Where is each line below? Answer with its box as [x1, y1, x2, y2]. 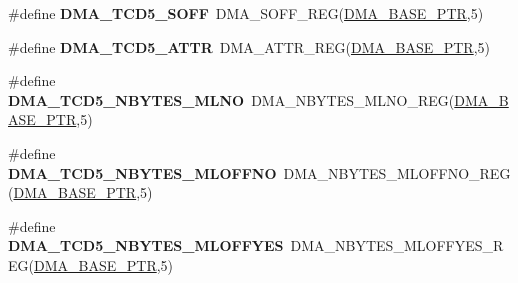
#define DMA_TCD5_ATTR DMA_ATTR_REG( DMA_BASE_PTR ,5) [8, 36, 491, 57]
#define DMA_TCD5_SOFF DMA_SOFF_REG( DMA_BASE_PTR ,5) [8, 3, 484, 23]
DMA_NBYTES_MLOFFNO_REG [283, 162, 511, 183]
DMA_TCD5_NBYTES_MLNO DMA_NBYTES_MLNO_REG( [8, 89, 455, 110]
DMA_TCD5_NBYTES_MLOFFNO [8, 162, 277, 183]
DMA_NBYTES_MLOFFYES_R [290, 235, 504, 256]
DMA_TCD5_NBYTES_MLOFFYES [8, 235, 284, 256]
